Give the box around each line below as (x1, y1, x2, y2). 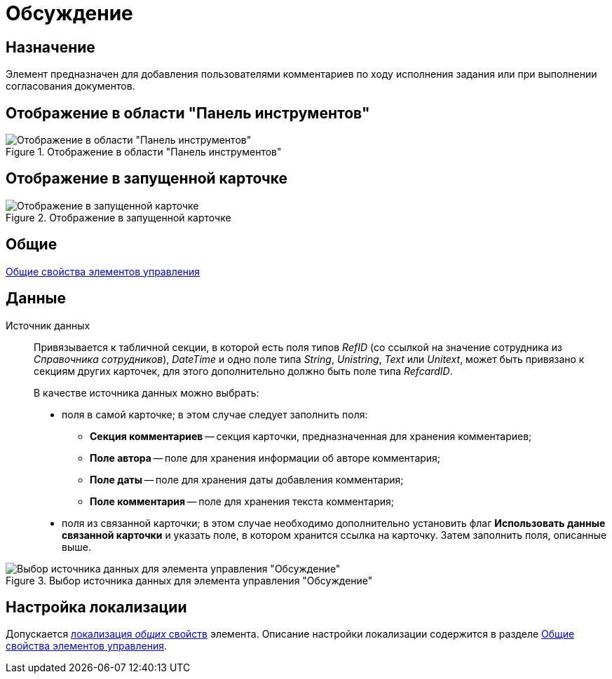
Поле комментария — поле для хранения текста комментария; (90, 495, 394, 507)
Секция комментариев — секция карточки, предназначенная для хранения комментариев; (90, 430, 532, 442)
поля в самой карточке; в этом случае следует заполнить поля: (62, 408, 368, 420)
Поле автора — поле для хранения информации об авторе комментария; (90, 451, 441, 464)
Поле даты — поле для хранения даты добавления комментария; (90, 473, 404, 486)
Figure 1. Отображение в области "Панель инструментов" (6, 146, 282, 158)
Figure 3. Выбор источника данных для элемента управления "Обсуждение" (6, 574, 373, 587)
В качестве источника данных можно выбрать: (34, 386, 259, 399)
